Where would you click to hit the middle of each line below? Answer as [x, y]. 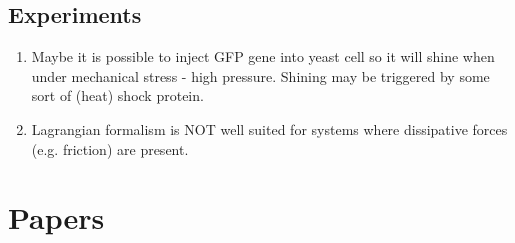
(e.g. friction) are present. [110, 148]
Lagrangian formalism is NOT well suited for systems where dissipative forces [269, 128]
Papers [56, 217]
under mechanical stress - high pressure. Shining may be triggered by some [260, 75]
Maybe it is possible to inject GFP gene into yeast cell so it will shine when [263, 56]
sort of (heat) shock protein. [117, 95]
